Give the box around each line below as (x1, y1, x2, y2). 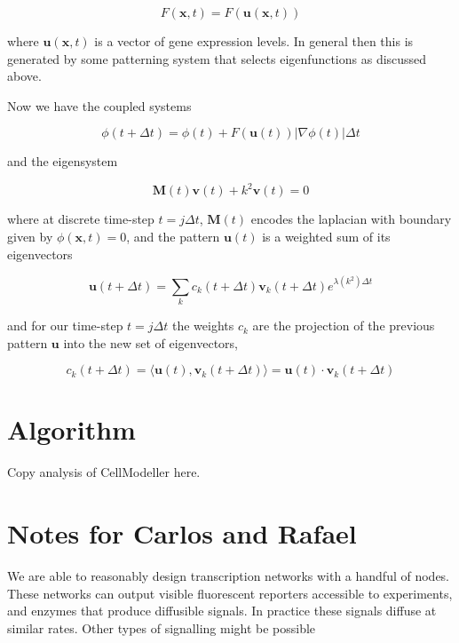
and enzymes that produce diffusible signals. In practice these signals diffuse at (7, 601, 437, 620)
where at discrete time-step (7, 210, 154, 228)
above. (7, 67, 42, 85)
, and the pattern (126, 227, 220, 246)
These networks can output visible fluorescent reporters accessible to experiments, (7, 583, 453, 602)
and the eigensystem (7, 152, 118, 171)
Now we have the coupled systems (7, 96, 192, 115)
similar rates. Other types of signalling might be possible (7, 618, 316, 637)
